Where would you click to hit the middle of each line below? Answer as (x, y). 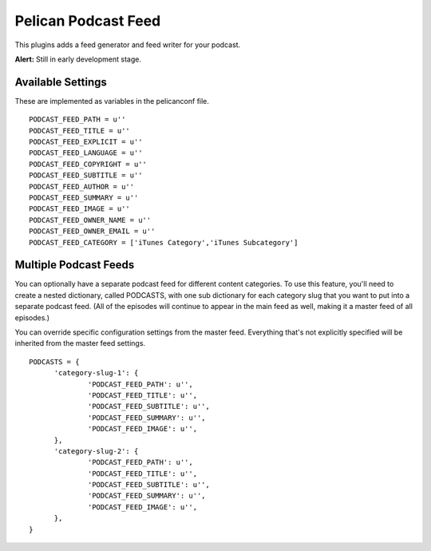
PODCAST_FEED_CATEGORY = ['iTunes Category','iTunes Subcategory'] (164, 242)
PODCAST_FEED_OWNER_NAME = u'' (90, 220)
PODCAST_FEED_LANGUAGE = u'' (86, 153)
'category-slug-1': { (96, 373)
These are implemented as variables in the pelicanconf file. (112, 101)
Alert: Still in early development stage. (78, 59)
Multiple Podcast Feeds (75, 265)
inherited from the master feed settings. (80, 343)
